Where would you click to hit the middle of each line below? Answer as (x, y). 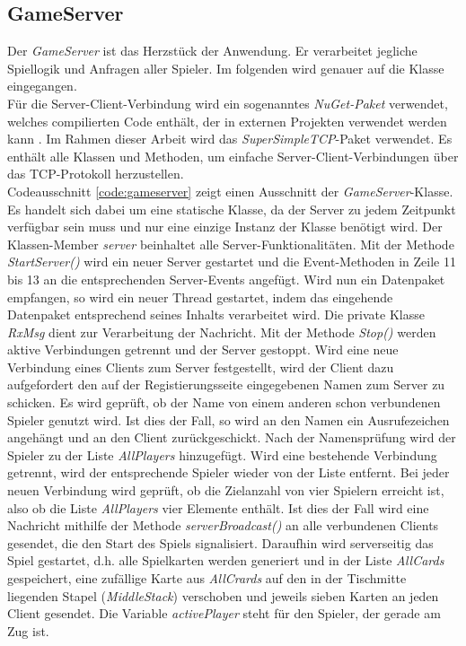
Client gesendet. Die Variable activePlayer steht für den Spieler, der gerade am (224, 613)
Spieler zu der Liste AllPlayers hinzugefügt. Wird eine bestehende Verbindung (222, 454)
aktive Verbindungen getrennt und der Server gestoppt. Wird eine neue (203, 349)
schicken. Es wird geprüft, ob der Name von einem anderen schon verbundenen (224, 402)
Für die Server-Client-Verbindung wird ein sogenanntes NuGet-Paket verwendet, (228, 103)
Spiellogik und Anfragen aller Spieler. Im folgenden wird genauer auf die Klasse (226, 68)
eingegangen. (42, 86)
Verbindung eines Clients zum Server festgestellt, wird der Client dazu (201, 367)
